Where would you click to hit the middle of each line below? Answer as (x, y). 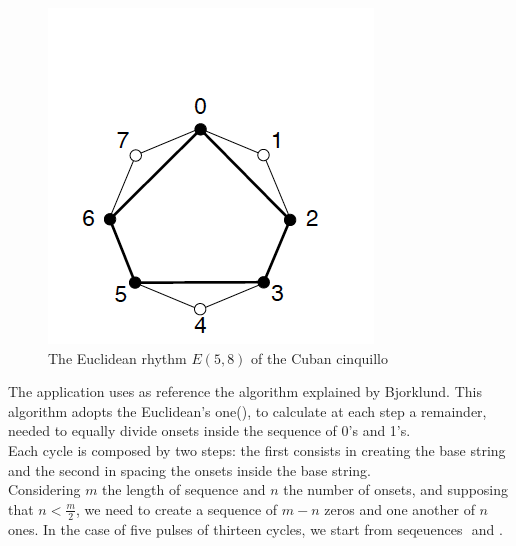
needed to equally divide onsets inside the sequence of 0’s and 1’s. (209, 430)
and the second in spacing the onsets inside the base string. (190, 469)
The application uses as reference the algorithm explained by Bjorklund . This (245, 391)
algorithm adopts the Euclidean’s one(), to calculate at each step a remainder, (247, 410)
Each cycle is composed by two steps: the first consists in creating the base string (257, 449)
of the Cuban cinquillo (320, 357)
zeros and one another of (399, 508)
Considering (44, 489)
